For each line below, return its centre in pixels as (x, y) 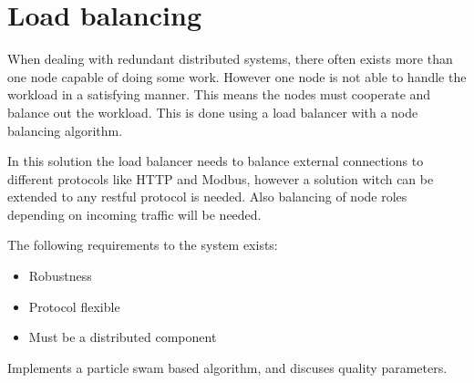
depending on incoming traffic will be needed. (134, 214)
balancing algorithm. (65, 130)
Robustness (60, 276)
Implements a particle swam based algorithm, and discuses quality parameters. (227, 367)
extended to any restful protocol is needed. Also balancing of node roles (207, 197)
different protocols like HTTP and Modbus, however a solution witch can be (221, 178)
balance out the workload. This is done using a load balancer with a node (213, 112)
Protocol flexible (74, 306)
